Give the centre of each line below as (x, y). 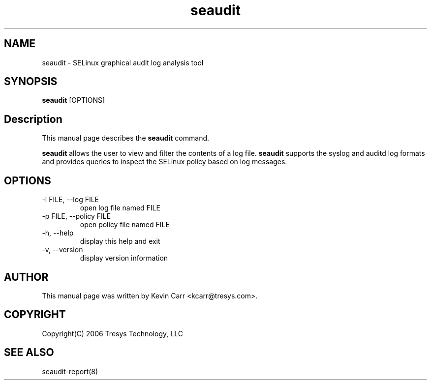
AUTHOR (26, 277)
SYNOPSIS (31, 82)
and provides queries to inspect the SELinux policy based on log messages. (165, 162)
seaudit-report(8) (70, 371)
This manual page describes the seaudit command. (126, 138)
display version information (124, 258)
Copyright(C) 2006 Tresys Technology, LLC (112, 333)
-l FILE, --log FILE (71, 200)
